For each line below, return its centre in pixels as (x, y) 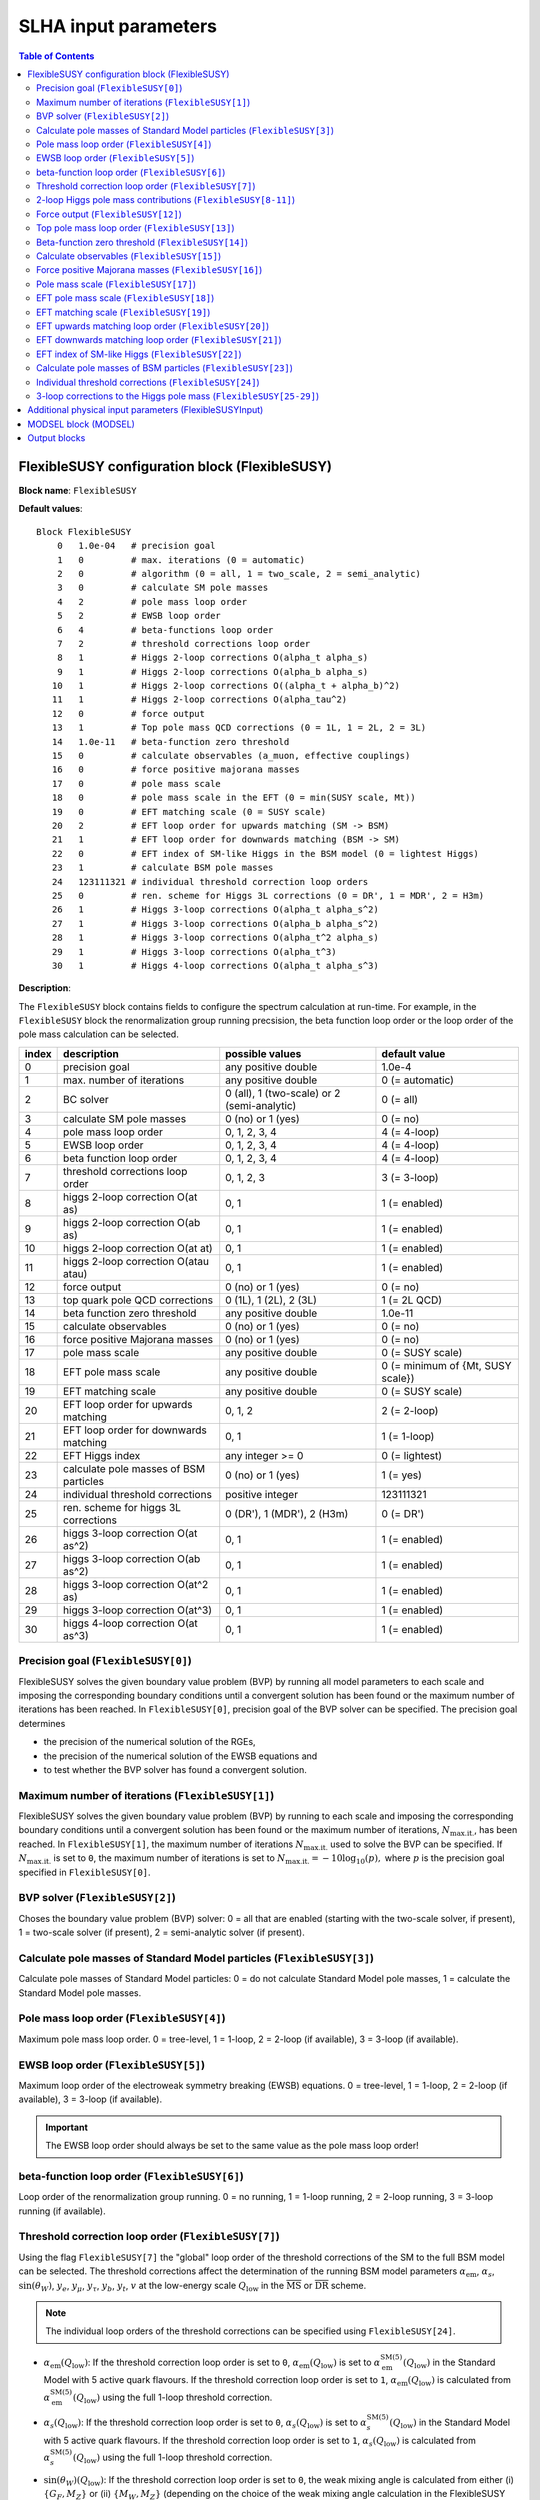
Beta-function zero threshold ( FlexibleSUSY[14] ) (142, 242)
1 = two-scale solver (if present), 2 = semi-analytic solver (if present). (161, 1932)
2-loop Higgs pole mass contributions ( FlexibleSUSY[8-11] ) (166, 200)
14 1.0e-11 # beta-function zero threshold (170, 741)
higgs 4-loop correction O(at (131, 1623)
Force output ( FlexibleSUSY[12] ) (109, 214)
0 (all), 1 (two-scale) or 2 (283, 1093)
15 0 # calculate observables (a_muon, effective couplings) (231, 756)
